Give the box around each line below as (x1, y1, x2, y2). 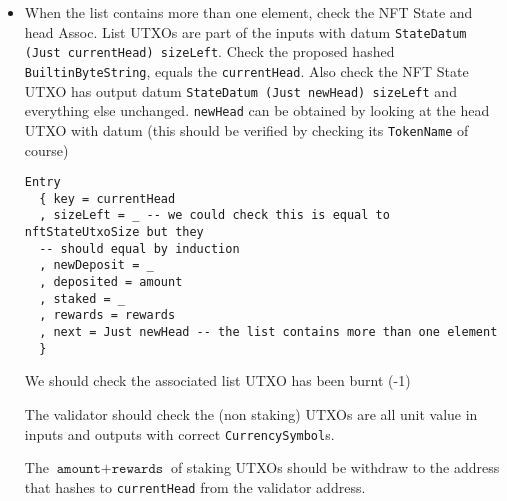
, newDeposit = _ (39, 258, 154, 273)
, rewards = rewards (39, 308, 176, 323)
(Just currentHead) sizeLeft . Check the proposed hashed (24, 41, 395, 62)
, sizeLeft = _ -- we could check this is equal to (39, 208, 390, 223)
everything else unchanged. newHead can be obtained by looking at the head (24, 100, 490, 121)
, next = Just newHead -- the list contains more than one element (39, 325, 498, 340)
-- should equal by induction (39, 241, 240, 256)
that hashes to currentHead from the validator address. (24, 476, 366, 497)
